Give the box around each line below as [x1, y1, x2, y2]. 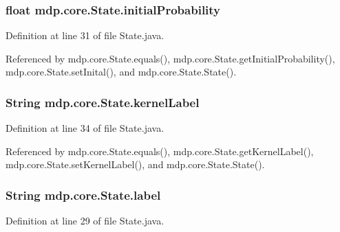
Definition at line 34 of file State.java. [6, 121, 164, 135]
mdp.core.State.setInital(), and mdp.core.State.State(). [6, 65, 237, 79]
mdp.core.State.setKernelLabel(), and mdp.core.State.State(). [6, 157, 265, 172]
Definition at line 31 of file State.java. [6, 28, 164, 43]
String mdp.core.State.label [6, 186, 161, 203]
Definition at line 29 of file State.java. [6, 213, 164, 228]
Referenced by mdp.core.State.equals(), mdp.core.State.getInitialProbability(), [6, 51, 335, 65]
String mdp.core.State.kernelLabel [6, 93, 200, 111]
